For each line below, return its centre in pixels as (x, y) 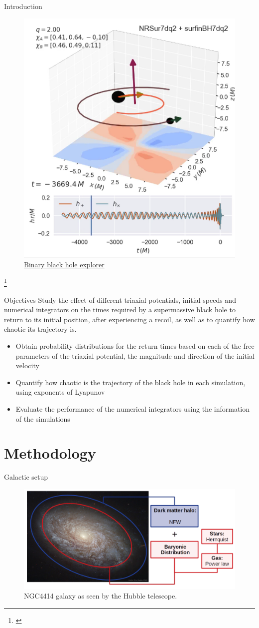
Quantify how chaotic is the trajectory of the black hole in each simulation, (130, 382)
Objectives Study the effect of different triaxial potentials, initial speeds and (120, 300)
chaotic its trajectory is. (40, 329)
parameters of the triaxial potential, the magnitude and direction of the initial (135, 355)
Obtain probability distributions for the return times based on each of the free (135, 345)
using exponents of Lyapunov (60, 392)
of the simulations (43, 418)
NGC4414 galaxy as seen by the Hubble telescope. (101, 596)
